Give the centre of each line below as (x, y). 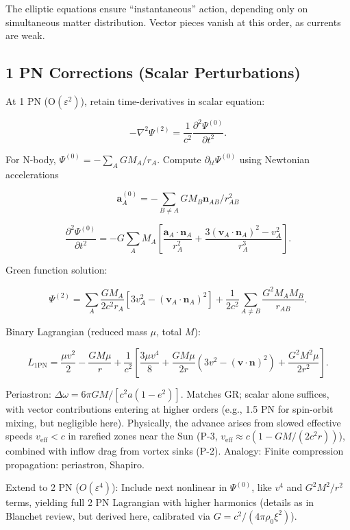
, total (169, 332)
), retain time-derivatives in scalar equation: (173, 100)
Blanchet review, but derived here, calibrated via (108, 515)
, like (262, 487)
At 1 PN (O (30, 100)
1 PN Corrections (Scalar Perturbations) (153, 72)
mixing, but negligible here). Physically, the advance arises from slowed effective (173, 422)
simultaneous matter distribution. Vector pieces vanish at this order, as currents (173, 22)
